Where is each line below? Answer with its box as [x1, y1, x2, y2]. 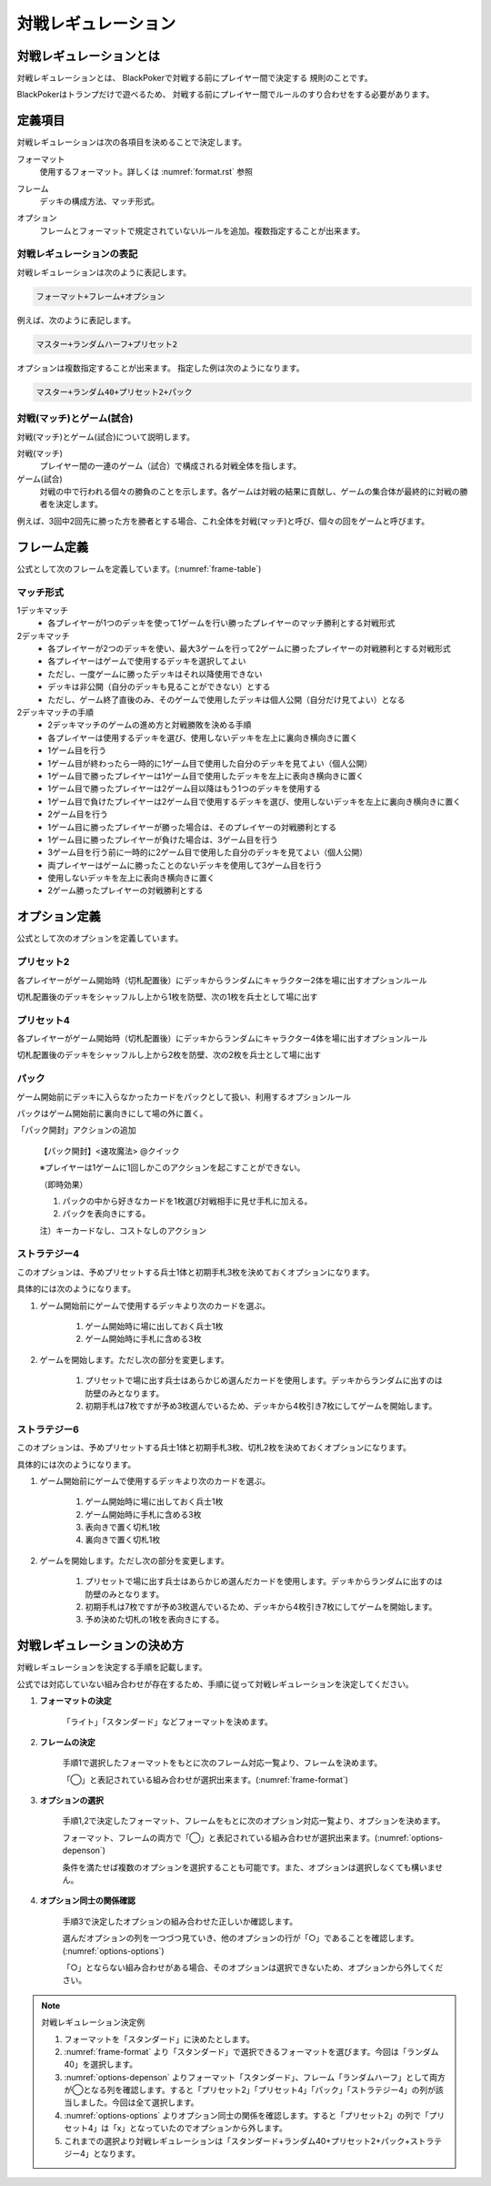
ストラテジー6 [16, 1423, 79, 1436]
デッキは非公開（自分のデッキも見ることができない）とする [47, 681, 271, 692]
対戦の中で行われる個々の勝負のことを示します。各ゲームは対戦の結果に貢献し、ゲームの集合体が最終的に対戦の [39, 486, 461, 497]
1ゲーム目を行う [47, 745, 107, 756]
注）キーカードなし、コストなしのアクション [39, 1225, 207, 1235]
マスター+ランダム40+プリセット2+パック [35, 387, 193, 397]
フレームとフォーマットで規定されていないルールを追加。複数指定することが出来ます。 [39, 225, 366, 236]
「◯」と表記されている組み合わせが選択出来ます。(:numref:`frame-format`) [62, 1774, 349, 1784]
